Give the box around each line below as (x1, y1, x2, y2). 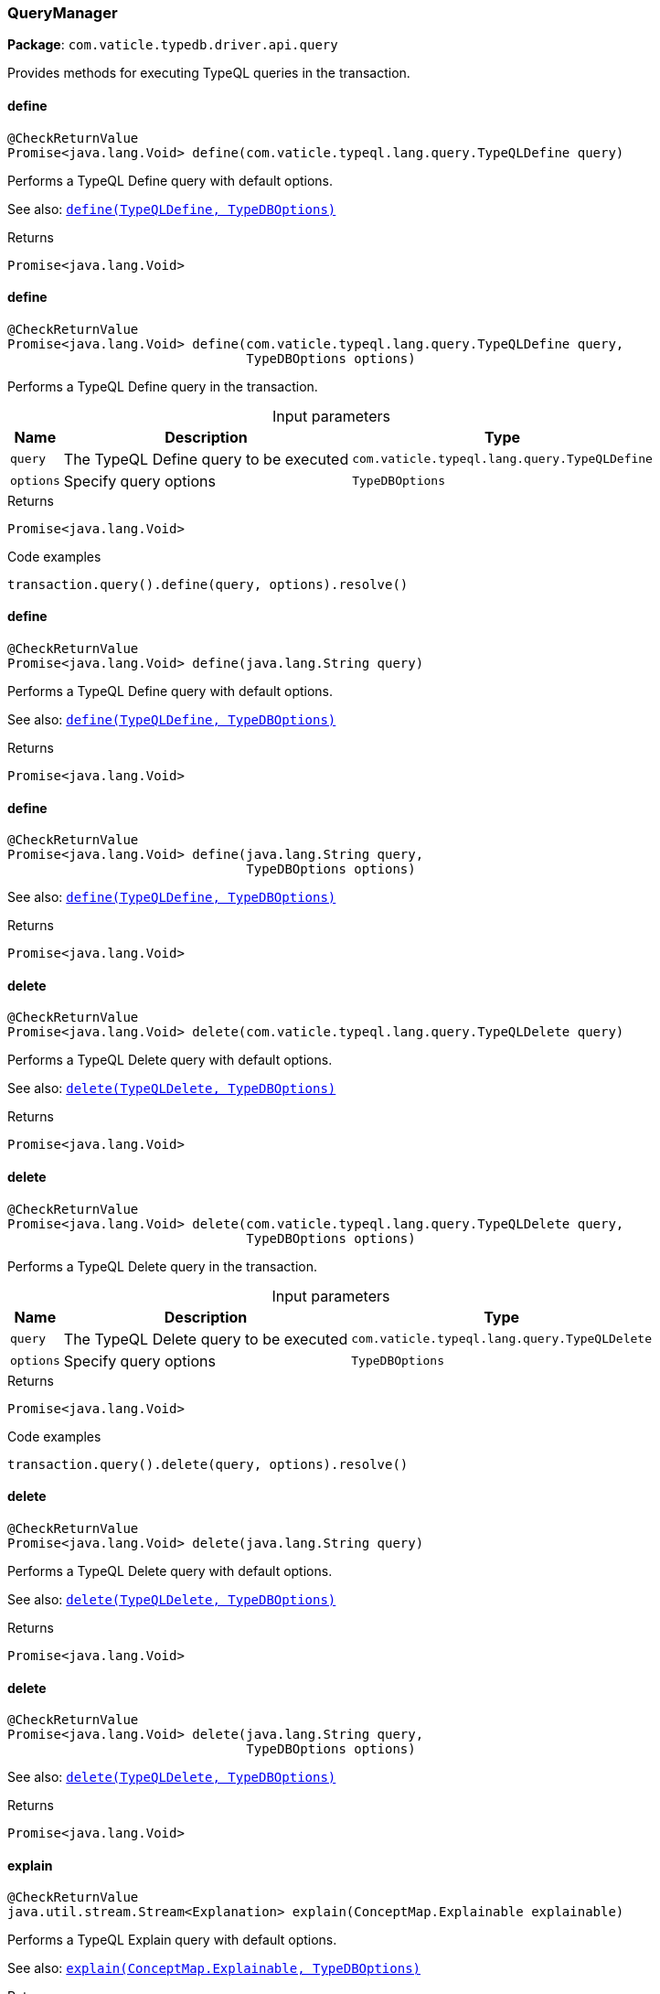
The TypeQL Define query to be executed (63, 449, 349, 468)
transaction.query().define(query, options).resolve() (7, 576, 409, 592)
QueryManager (7, 4, 118, 22)
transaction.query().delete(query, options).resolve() (7, 1456, 409, 1472)
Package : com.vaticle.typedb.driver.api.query (7, 37, 338, 53)
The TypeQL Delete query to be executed (63, 1329, 348, 1348)
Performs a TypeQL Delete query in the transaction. (7, 1258, 318, 1274)
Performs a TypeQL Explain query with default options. (7, 1932, 337, 1948)
